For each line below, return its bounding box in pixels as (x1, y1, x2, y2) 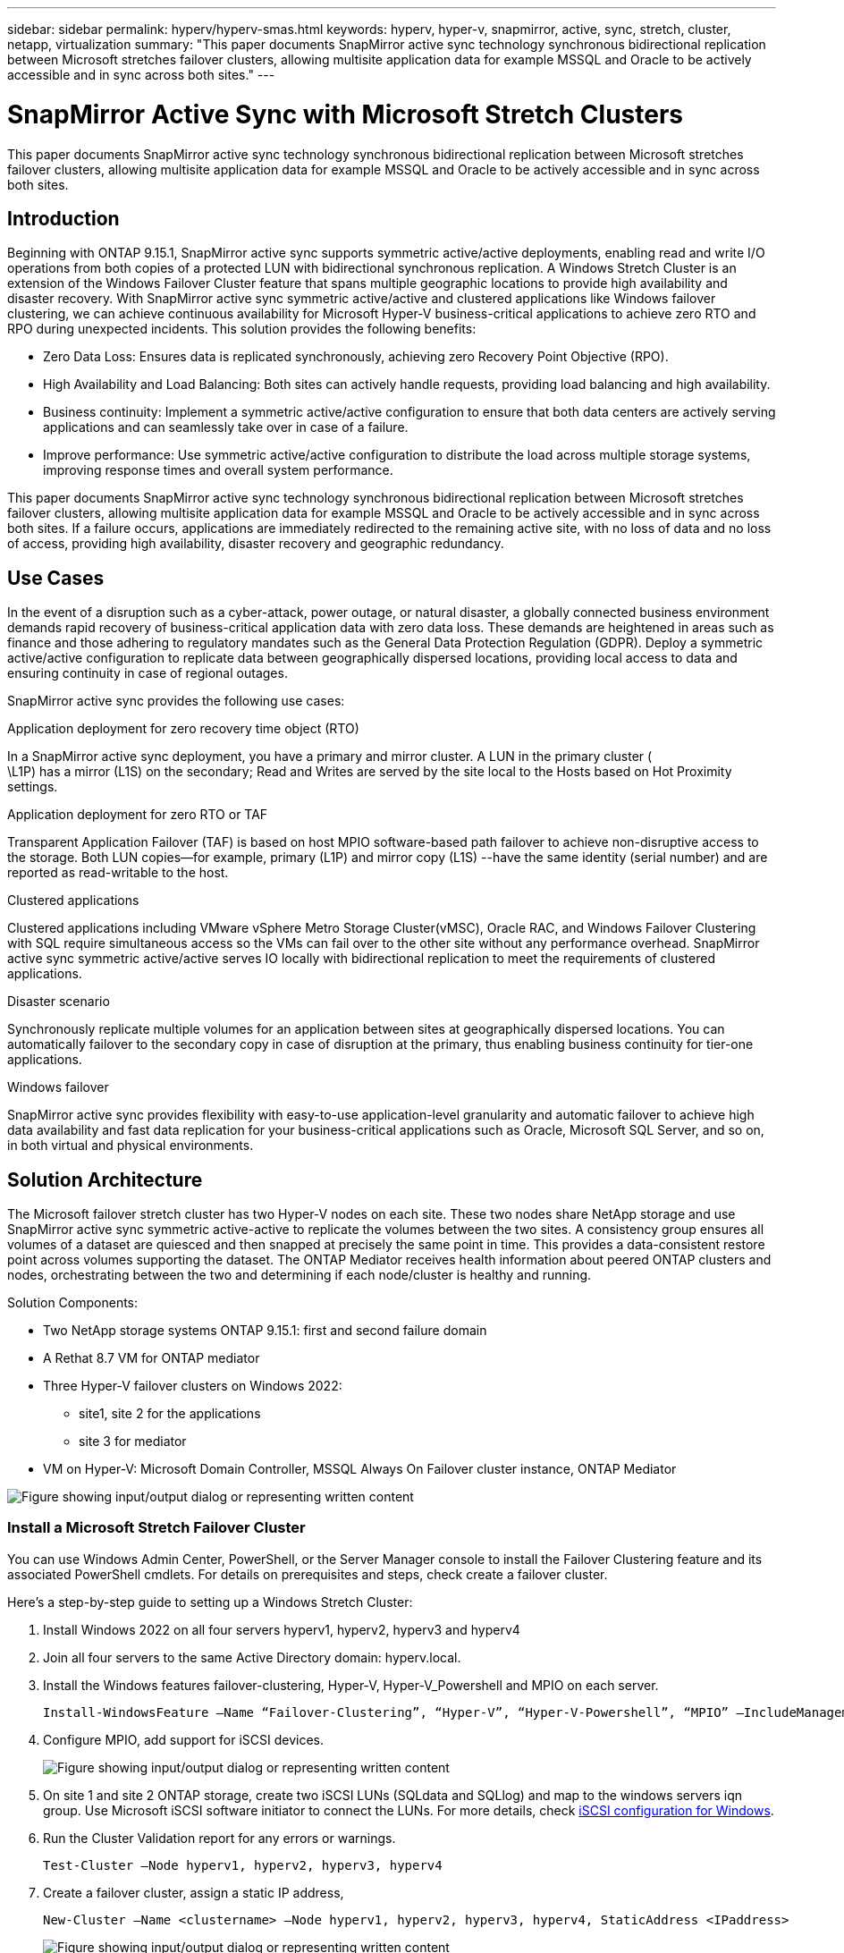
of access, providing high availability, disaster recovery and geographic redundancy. (7, 536, 504, 552)
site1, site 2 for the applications (79, 1406, 261, 1422)
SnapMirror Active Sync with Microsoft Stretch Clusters (7, 98, 684, 130)
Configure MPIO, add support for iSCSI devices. (43, 1731, 324, 1747)
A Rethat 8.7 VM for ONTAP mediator (43, 1350, 260, 1366)
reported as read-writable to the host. (7, 865, 229, 881)
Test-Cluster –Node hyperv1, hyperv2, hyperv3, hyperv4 (43, 1857, 443, 1873)
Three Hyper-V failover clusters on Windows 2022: (43, 1378, 342, 1394)
